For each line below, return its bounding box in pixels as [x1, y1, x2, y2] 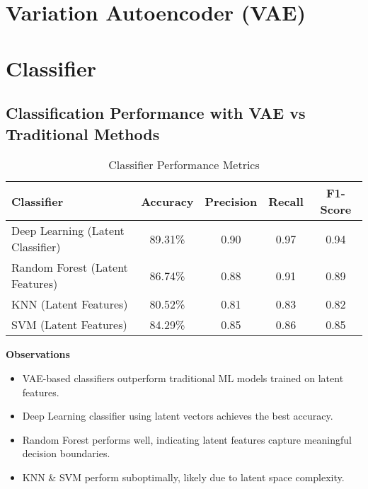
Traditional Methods [6, 122, 160, 144]
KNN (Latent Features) [11, 296, 128, 313]
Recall [268, 192, 304, 209]
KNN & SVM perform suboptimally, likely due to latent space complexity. [22, 469, 345, 484]
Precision [205, 192, 258, 209]
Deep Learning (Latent [11, 222, 125, 239]
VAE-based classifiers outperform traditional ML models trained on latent [22, 370, 344, 385]
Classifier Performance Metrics [108, 156, 260, 173]
